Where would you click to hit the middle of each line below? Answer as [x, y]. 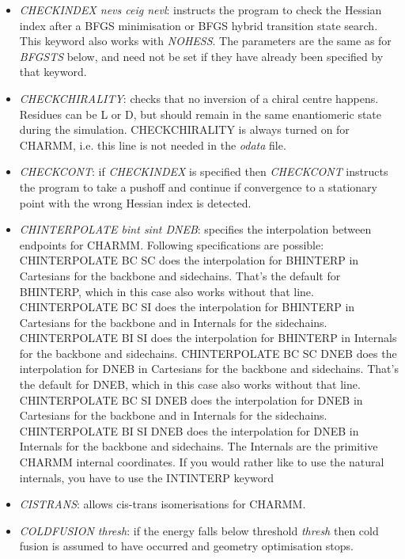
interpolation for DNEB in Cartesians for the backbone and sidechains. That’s [209, 369]
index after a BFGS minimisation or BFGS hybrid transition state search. [199, 25]
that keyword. [53, 72]
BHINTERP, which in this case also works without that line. [167, 291]
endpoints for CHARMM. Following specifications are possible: [172, 244]
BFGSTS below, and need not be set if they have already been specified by [201, 56]
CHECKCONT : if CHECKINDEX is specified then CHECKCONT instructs [204, 171]
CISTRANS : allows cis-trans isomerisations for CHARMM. [163, 504]
